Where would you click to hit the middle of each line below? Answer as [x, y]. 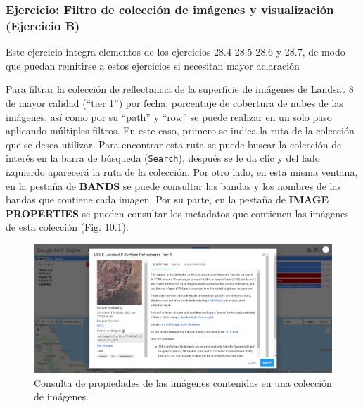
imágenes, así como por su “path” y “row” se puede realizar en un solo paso [169, 116]
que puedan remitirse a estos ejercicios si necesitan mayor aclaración [153, 65]
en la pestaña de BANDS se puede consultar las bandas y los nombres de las [174, 185]
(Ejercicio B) [43, 25]
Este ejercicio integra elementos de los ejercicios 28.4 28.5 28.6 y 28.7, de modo [176, 52]
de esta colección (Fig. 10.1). [67, 227]
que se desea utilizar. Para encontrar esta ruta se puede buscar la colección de [174, 144]
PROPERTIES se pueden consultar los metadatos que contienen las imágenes [177, 213]
